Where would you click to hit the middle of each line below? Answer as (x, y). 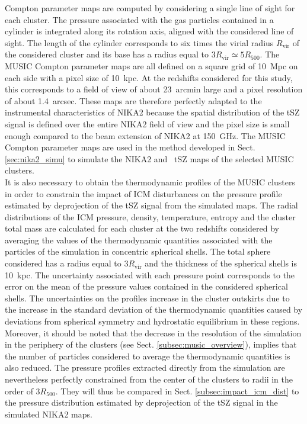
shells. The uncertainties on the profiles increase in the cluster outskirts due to (147, 298)
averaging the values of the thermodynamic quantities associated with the (139, 240)
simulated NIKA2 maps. (49, 414)
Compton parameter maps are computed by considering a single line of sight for (150, 8)
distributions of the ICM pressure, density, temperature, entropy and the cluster (150, 216)
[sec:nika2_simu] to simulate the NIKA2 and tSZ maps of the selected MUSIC (149, 158)
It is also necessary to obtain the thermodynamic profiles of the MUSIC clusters (150, 182)
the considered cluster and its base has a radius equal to (107, 54)
